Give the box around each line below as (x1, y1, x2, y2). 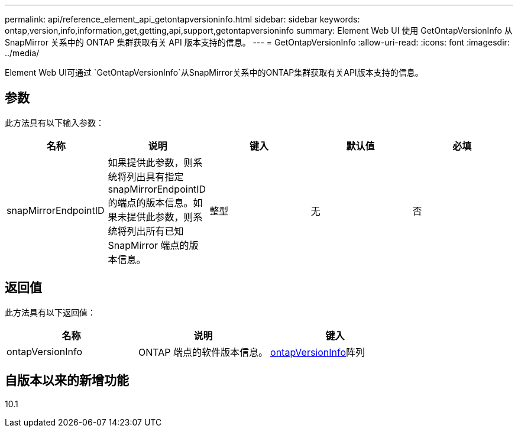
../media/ (5, 48, 40, 58)
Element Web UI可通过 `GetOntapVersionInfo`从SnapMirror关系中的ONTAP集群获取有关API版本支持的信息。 (5, 67, 423, 77)
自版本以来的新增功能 (5, 373, 129, 388)
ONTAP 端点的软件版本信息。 (138, 346, 268, 358)
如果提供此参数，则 (108, 156, 193, 168)
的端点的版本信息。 (108, 196, 193, 209)
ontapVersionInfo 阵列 (270, 346, 365, 358)
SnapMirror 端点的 (108, 239, 189, 251)
